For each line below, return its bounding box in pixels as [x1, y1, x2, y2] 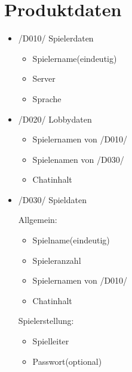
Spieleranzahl [32, 254, 81, 266]
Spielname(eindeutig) [32, 234, 110, 246]
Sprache [32, 92, 62, 105]
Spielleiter [32, 335, 69, 347]
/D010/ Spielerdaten [18, 32, 94, 44]
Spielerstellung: [18, 314, 74, 327]
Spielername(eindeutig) [32, 52, 117, 64]
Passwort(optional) [32, 355, 102, 367]
